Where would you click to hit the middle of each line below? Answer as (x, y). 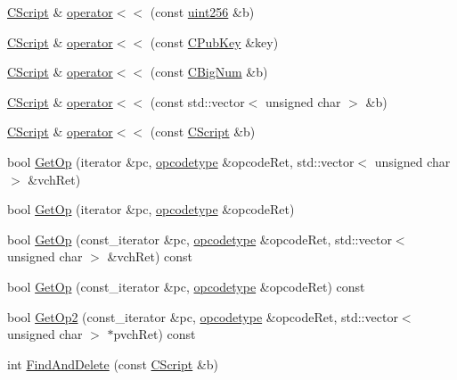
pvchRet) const (155, 334)
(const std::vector (197, 101)
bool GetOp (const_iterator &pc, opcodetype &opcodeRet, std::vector (200, 239)
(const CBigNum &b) (209, 72)
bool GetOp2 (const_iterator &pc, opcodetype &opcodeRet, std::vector (203, 316)
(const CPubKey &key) (214, 41)
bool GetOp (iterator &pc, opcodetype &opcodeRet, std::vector (181, 161)
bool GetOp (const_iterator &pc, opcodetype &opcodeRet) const (186, 286)
